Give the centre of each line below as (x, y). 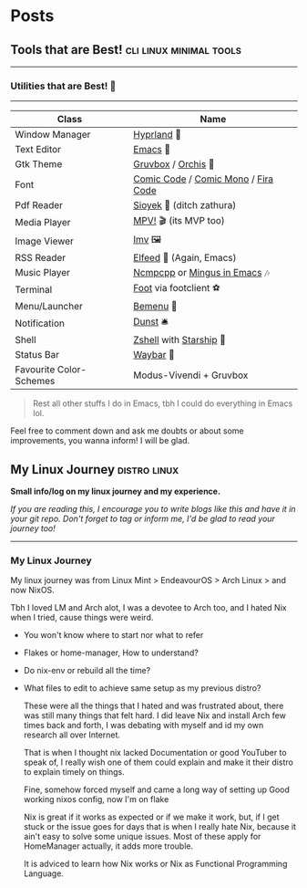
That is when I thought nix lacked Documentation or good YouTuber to (155, 753)
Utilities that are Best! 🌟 (63, 86)
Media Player (43, 222)
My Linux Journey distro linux (95, 470)
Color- (72, 370)
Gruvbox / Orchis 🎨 (174, 164)
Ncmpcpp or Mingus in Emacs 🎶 (201, 273)
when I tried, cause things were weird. (82, 618)
